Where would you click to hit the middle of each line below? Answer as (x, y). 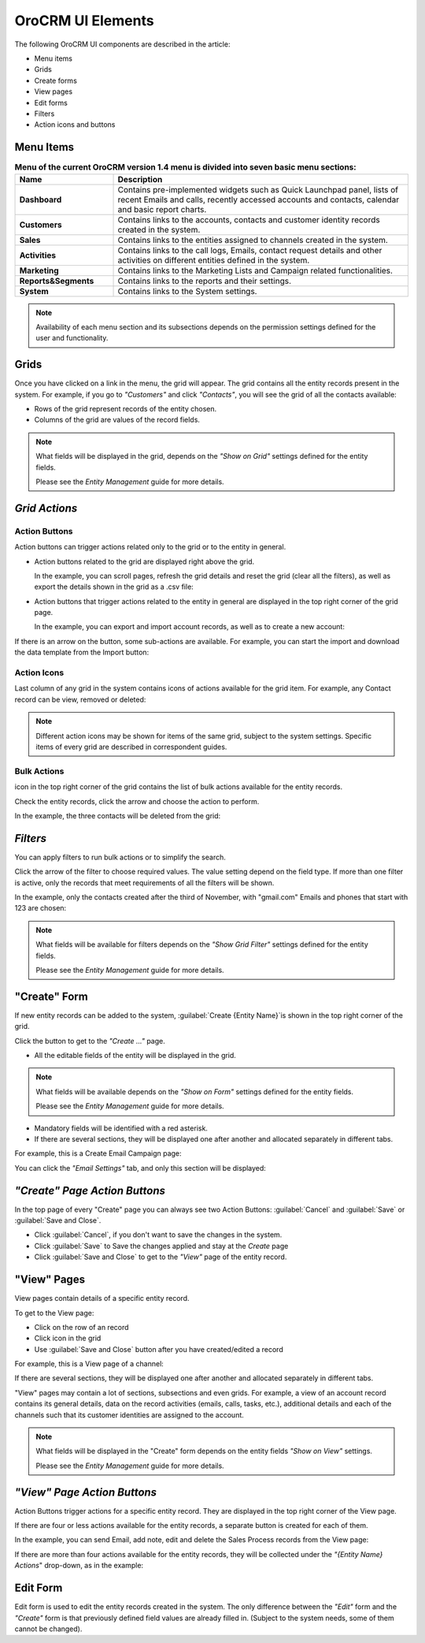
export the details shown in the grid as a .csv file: (114, 587)
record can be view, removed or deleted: (80, 699)
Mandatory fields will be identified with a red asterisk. (121, 1128)
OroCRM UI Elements (84, 20)
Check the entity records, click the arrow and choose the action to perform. (137, 801)
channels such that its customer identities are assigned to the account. (129, 1414)
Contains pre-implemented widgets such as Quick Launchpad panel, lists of (258, 189)
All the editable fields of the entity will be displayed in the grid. (135, 1055)
